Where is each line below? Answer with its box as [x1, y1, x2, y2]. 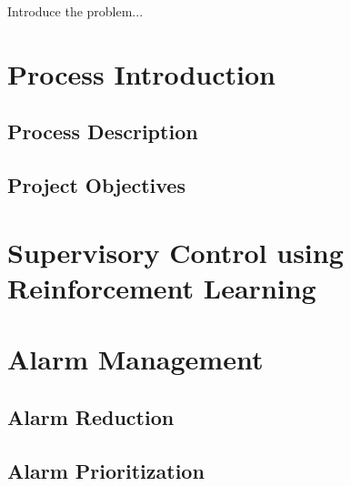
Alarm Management [7, 340, 264, 378]
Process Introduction [7, 55, 276, 92]
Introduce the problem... [7, 2, 144, 20]
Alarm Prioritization [7, 456, 205, 484]
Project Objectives [7, 171, 186, 199]
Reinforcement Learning [7, 268, 316, 306]
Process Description [7, 117, 198, 146]
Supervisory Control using [7, 233, 344, 270]
